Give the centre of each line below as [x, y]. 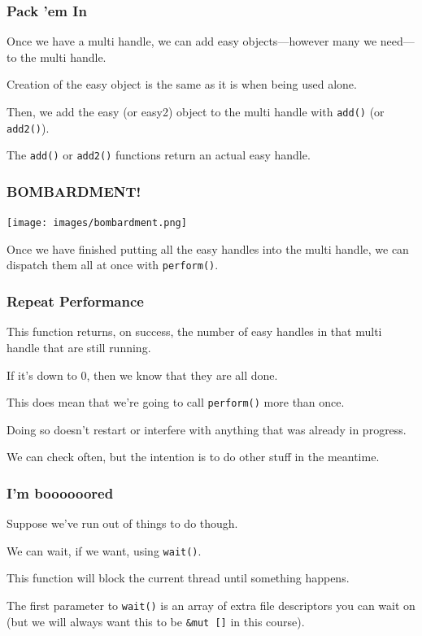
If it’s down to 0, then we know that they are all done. [142, 375]
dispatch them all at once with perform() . [113, 265]
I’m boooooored [60, 492]
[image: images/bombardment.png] [97, 223]
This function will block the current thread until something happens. [178, 578]
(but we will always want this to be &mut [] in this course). [156, 621]
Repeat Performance [75, 301]
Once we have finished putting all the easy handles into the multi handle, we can [208, 248]
